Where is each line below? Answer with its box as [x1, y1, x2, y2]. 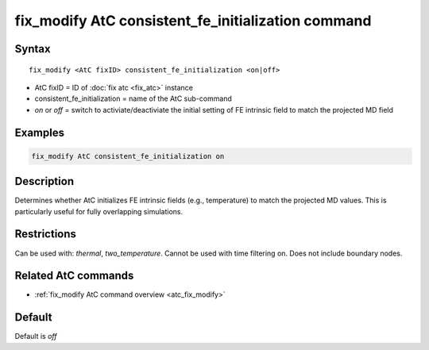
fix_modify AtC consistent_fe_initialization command [14, 12, 372, 29]
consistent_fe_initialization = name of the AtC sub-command [34, 94, 232, 103]
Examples [14, 125, 65, 139]
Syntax [14, 42, 51, 56]
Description [14, 175, 75, 188]
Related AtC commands [14, 269, 134, 283]
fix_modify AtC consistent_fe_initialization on [31, 152, 225, 160]
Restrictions [14, 227, 77, 241]
